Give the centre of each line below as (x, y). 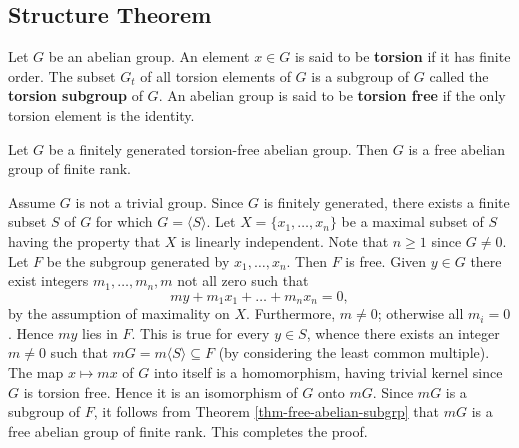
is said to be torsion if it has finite (402, 56)
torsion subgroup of (75, 95)
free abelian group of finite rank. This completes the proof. (188, 430)
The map (36, 371)
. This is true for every (200, 332)
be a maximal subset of (412, 221)
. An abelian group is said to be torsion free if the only (332, 95)
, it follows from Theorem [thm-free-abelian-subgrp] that (266, 411)
